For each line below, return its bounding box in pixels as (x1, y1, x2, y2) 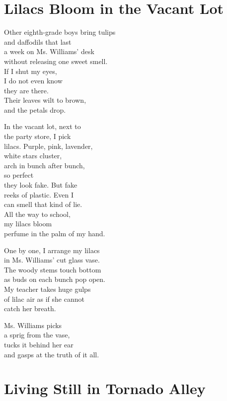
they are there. (4, 85, 49, 95)
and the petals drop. (4, 104, 66, 115)
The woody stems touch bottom (4, 264, 101, 274)
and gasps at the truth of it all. (4, 349, 99, 359)
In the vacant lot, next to (4, 121, 81, 132)
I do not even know (4, 75, 63, 86)
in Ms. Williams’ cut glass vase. (4, 255, 100, 265)
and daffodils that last (4, 36, 72, 47)
